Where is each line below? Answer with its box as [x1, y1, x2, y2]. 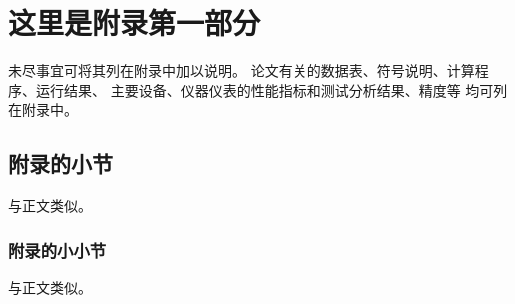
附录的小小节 [8, 237, 107, 262]
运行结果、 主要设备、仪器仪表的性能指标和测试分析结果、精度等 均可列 [35, 79, 508, 100]
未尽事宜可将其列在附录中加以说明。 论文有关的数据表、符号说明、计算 [8, 60, 475, 81]
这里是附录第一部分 [8, 2, 261, 43]
